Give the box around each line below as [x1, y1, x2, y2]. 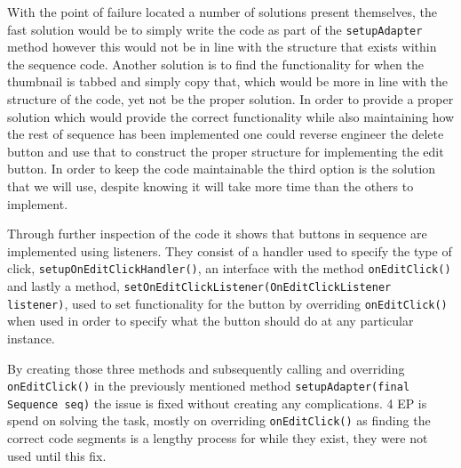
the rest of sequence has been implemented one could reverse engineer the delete [7, 125, 444, 143]
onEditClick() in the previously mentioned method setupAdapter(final [7, 376, 410, 395]
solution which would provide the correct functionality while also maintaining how [7, 107, 455, 125]
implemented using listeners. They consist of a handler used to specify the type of [7, 241, 452, 260]
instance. [7, 328, 55, 347]
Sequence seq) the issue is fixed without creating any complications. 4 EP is [7, 393, 427, 412]
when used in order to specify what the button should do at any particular [7, 311, 414, 330]
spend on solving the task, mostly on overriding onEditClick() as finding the [7, 411, 431, 430]
